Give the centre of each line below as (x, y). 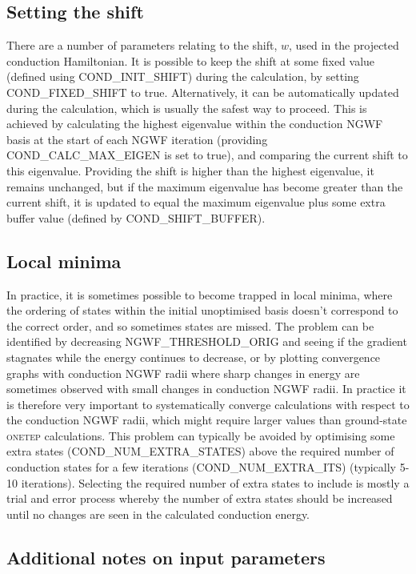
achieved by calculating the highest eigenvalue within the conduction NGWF (195, 124)
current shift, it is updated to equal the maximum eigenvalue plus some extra (196, 202)
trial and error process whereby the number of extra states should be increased (200, 498)
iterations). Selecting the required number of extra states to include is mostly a (215, 482)
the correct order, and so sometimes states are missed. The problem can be (190, 325)
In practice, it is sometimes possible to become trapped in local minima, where (200, 294)
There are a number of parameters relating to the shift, (142, 45)
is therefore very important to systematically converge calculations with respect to (208, 404)
